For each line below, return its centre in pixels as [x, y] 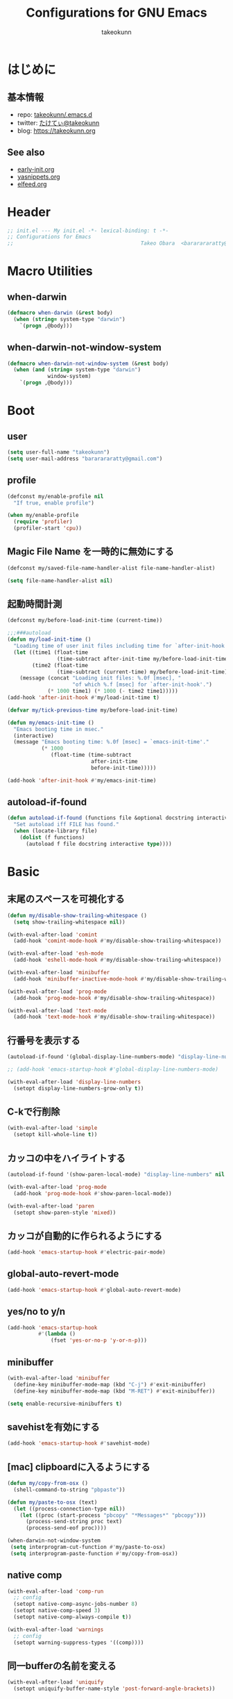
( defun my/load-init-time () [49, 640]
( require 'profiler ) [43, 522]
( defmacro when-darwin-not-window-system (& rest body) [88, 363]
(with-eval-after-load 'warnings [55, 1630]
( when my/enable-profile [43, 516]
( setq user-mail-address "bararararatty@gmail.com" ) [85, 459]
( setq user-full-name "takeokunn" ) [59, 452]
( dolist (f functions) [52, 838]
